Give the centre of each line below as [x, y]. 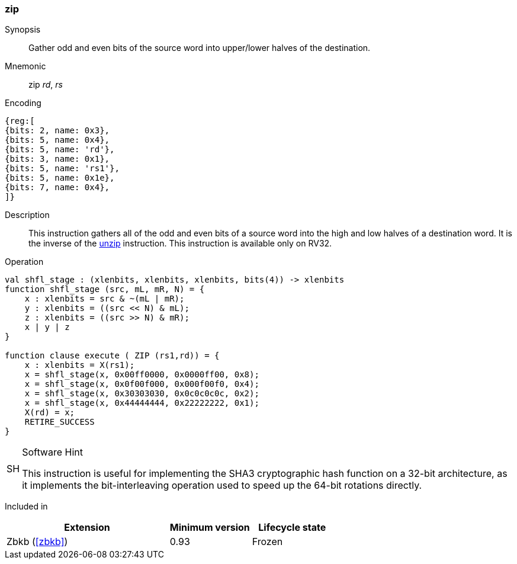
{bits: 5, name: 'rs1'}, [62, 169]
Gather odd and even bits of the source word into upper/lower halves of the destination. [200, 48]
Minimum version [210, 528]
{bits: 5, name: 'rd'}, [60, 150]
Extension [87, 528]
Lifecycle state [292, 528]
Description [27, 215]
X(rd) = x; [50, 413]
